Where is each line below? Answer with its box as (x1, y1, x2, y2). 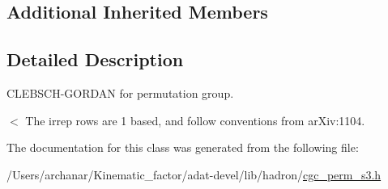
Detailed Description (6, 47, 184, 72)
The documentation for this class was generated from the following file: (6, 139, 359, 156)
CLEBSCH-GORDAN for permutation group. (6, 84, 234, 101)
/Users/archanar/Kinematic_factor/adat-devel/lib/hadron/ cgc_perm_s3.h (6, 166, 382, 183)
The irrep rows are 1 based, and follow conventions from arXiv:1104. (25, 111, 365, 128)
